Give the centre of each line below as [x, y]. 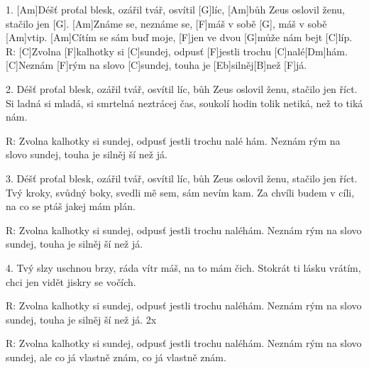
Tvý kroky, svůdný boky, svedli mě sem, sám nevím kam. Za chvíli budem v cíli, [180, 192]
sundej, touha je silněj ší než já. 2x [81, 319]
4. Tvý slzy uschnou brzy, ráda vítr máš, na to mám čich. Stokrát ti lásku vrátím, [183, 267]
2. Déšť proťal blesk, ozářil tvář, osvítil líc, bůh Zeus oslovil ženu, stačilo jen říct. [182, 88]
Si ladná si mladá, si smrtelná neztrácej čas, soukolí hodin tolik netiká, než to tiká [184, 103]
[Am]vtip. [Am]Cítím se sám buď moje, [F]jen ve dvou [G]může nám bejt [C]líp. [179, 37]
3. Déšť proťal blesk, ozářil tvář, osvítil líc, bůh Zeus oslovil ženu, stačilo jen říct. [182, 178]
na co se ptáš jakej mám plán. [71, 206]
